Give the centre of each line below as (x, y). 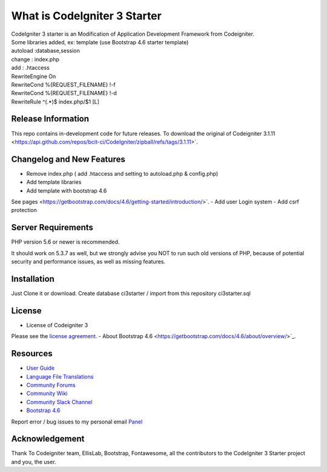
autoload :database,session (45, 51)
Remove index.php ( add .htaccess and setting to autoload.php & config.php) (122, 173)
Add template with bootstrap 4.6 (67, 190)
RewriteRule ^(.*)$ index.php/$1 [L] (55, 101)
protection (24, 210)
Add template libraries (54, 182)
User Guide (41, 368)
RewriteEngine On (34, 76)
